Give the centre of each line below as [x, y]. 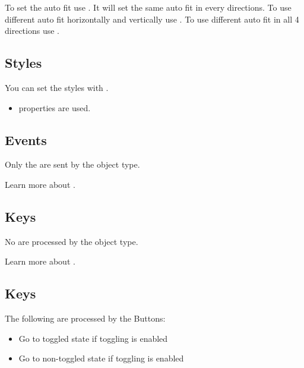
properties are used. [55, 107]
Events [26, 139]
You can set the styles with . [57, 87]
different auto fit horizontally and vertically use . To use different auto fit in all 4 [152, 19]
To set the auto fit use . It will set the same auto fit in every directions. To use [148, 7]
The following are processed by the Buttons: [85, 318]
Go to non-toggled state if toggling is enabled [101, 358]
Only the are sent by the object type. [72, 164]
